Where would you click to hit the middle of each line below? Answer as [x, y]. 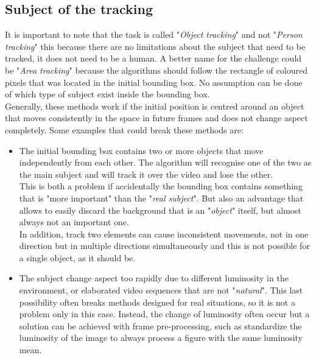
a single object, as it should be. [77, 257]
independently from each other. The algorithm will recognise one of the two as [165, 162]
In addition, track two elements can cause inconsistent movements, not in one [164, 233]
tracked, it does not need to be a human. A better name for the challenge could [153, 58]
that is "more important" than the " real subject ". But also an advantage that [161, 198]
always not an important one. [74, 222]
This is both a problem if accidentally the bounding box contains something [161, 186]
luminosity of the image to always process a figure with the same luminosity [161, 338]
